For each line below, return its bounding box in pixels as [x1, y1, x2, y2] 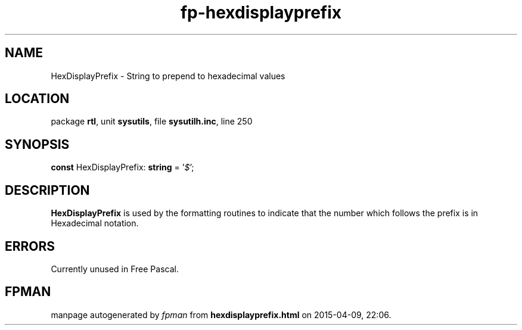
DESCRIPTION [5, 182, 90, 198]
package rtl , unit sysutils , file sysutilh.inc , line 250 [51, 116, 253, 127]
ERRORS [5, 238, 55, 254]
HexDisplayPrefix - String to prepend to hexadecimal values [51, 70, 285, 81]
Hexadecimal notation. [51, 218, 139, 229]
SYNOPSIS [5, 136, 70, 152]
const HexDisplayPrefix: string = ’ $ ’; [51, 162, 194, 173]
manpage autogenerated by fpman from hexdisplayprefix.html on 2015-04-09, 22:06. [51, 309, 392, 320]
